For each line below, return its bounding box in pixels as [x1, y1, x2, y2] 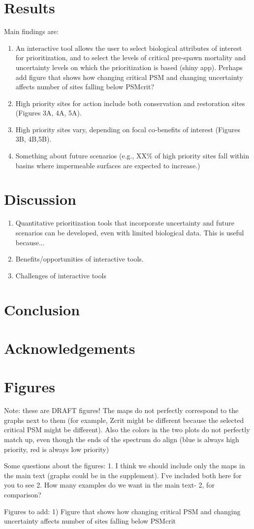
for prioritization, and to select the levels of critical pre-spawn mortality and [15, 52, 246, 63]
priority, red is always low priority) [4, 444, 109, 454]
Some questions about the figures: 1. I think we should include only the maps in [4, 460, 245, 471]
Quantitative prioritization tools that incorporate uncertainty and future [15, 218, 234, 228]
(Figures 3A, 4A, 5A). [15, 108, 82, 118]
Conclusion [4, 299, 80, 319]
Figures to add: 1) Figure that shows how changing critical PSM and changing [4, 506, 241, 516]
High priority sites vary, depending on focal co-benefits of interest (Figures [15, 124, 240, 134]
